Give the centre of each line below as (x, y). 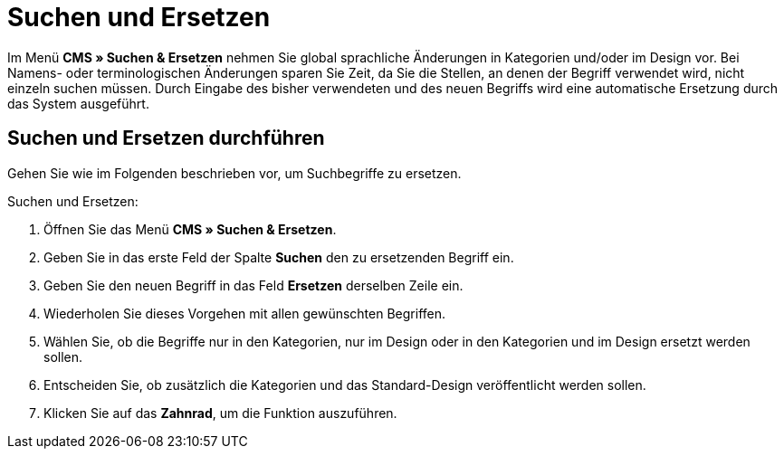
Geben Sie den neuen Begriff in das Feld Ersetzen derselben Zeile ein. (253, 285)
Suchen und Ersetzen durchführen (166, 138)
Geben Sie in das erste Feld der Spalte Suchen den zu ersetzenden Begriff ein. (279, 257)
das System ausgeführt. (78, 103)
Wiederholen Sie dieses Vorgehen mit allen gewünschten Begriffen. (245, 313)
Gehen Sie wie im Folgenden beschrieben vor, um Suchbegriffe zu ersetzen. (234, 173)
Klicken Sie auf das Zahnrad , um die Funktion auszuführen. (220, 413)
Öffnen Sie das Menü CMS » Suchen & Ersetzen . (190, 229)
